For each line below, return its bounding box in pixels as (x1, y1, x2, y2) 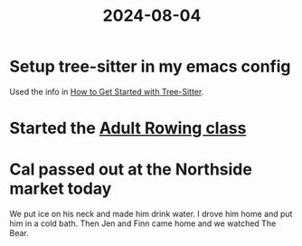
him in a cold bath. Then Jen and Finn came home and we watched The (9, 218, 277, 229)
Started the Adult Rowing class (9, 118, 247, 138)
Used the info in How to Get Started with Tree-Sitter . (9, 86, 204, 97)
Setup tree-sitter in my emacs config (9, 56, 291, 77)
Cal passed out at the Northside (9, 159, 253, 180)
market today (9, 178, 112, 199)
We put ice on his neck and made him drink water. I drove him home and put (9, 209, 293, 220)
